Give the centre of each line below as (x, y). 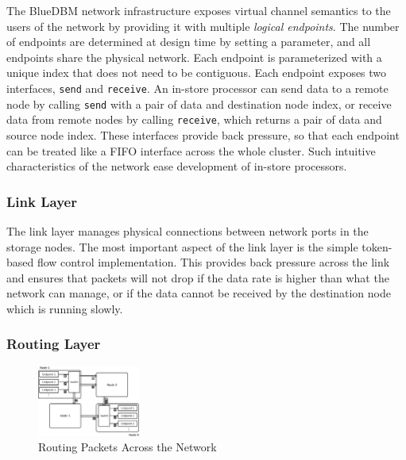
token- (377, 246)
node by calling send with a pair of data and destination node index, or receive (199, 103)
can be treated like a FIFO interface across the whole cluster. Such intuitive (191, 150)
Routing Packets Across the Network (128, 447)
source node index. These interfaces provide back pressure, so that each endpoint (203, 134)
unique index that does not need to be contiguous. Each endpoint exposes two (197, 73)
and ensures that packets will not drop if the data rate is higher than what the (198, 277)
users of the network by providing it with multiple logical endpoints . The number (203, 26)
